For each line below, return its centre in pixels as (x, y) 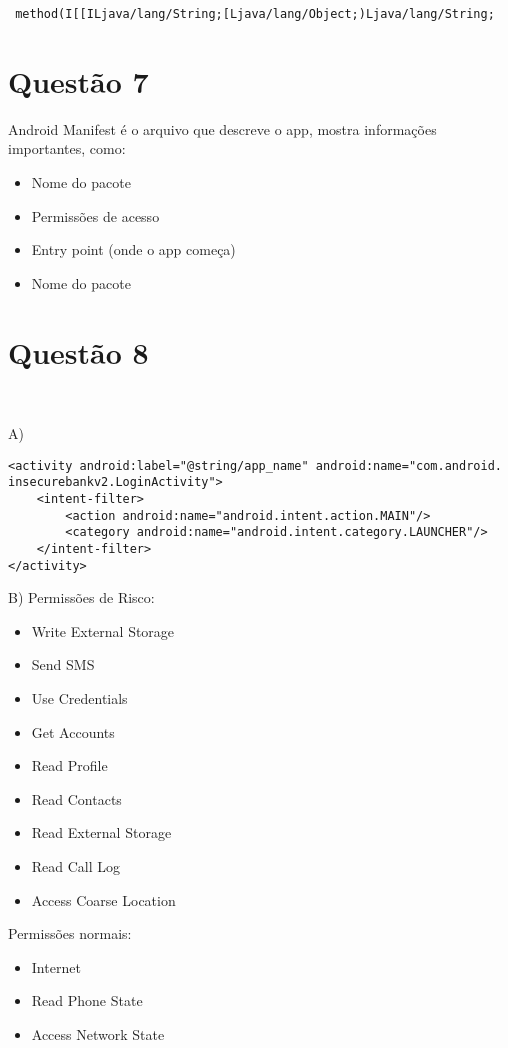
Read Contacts (76, 798)
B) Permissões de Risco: (81, 597)
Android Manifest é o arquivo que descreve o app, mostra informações (222, 128)
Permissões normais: (70, 933)
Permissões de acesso (95, 215)
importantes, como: (67, 148)
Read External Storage (101, 832)
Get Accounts (73, 731)
